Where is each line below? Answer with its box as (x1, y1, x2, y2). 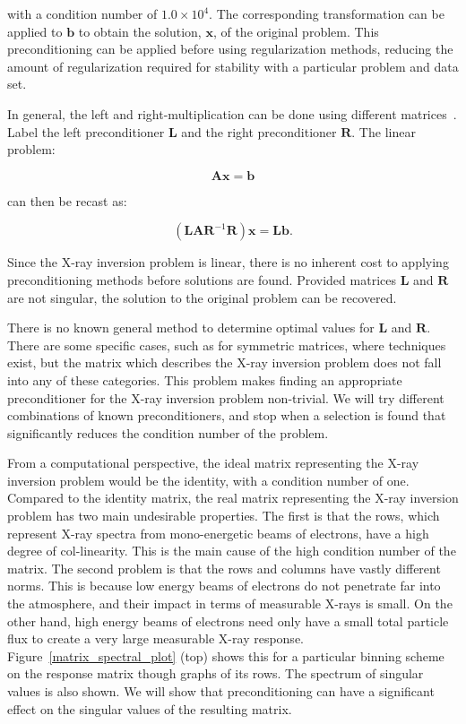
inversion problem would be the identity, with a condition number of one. (7, 470, 410, 489)
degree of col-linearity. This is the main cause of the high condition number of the (7, 541, 456, 560)
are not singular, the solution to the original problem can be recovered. (7, 288, 397, 306)
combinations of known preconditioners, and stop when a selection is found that (7, 406, 446, 425)
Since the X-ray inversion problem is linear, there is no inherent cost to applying (7, 253, 449, 271)
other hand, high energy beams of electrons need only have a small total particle (7, 611, 449, 630)
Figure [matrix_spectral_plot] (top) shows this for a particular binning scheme (7, 646, 444, 665)
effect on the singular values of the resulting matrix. (7, 699, 292, 718)
